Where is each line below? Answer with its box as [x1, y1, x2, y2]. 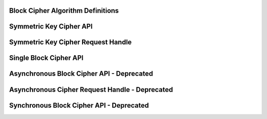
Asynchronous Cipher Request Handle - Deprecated [9, 85, 173, 94]
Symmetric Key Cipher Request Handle [9, 38, 132, 46]
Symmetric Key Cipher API [9, 22, 93, 31]
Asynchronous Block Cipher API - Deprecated [9, 70, 153, 78]
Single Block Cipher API [9, 54, 84, 62]
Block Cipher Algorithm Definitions [9, 6, 119, 15]
